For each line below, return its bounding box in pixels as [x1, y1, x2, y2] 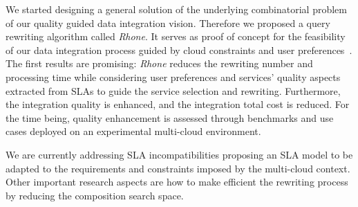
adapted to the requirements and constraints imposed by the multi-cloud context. [6, 161, 350, 175]
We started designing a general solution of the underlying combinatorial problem [6, 2, 347, 16]
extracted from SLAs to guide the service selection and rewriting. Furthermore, [6, 83, 341, 98]
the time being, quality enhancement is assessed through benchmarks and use [6, 110, 334, 125]
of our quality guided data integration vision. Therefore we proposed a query [6, 15, 330, 30]
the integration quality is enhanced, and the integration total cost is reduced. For [6, 97, 350, 111]
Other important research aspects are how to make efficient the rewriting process [6, 174, 348, 189]
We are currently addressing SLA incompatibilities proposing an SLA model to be [6, 147, 353, 161]
